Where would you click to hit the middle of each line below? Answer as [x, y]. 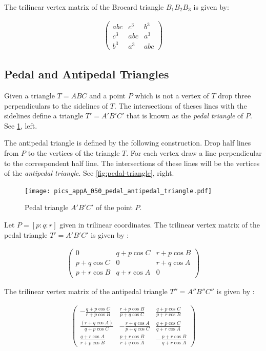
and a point [108, 96]
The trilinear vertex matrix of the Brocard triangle [84, 7]
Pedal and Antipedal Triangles [87, 74]
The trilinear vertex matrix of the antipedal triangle [86, 291]
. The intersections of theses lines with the [181, 105]
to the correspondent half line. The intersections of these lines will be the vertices [132, 163]
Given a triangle [29, 96]
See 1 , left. [21, 125]
